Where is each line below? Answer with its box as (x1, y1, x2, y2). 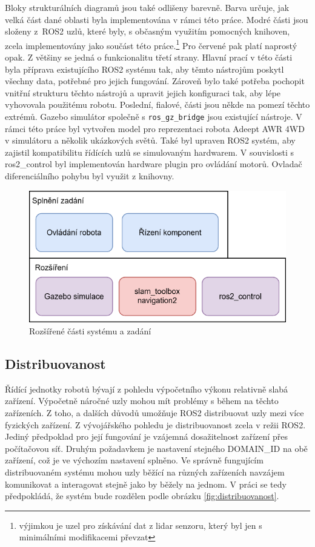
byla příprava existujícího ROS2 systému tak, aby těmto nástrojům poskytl (5, 62, 284, 75)
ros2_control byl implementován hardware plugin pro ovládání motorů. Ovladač (5, 157, 302, 170)
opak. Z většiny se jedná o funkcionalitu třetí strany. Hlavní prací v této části (5, 51, 293, 64)
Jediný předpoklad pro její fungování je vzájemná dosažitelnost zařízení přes (5, 430, 288, 443)
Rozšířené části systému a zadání (29, 324, 151, 337)
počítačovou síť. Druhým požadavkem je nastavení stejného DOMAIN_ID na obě (5, 442, 308, 454)
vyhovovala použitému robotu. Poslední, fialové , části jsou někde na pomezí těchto (5, 98, 310, 111)
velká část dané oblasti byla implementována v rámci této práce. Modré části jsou (5, 13, 308, 25)
